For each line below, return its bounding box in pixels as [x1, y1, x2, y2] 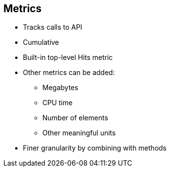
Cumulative [23, 38, 59, 47]
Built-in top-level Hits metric [23, 53, 113, 62]
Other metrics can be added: [23, 68, 115, 77]
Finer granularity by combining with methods [23, 144, 167, 152]
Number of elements [42, 114, 108, 122]
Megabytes [42, 83, 78, 92]
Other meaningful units [42, 129, 116, 137]
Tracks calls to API [23, 23, 82, 32]
